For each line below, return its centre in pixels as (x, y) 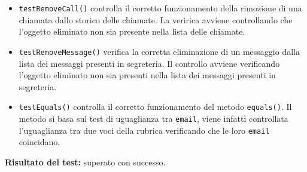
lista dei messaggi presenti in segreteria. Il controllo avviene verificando (149, 63)
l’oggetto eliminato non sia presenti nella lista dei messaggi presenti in (147, 75)
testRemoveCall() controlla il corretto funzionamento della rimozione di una (160, 8)
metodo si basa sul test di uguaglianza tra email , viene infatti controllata (153, 118)
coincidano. (39, 142)
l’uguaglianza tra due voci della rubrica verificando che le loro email (144, 130)
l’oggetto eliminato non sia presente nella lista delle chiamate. (132, 31)
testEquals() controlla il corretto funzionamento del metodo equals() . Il (155, 107)
